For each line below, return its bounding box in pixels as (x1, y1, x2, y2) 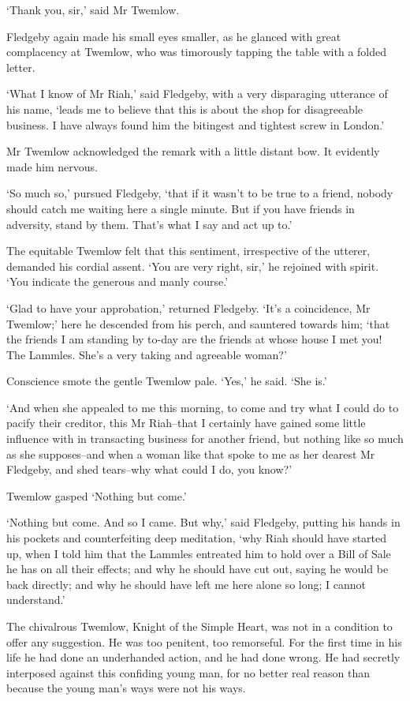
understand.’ (6, 591, 65, 608)
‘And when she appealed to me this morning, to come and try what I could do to (6, 399, 399, 415)
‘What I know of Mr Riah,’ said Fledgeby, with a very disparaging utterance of (6, 85, 388, 102)
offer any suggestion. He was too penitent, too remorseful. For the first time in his (6, 633, 402, 650)
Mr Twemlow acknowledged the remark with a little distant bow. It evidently (6, 143, 380, 159)
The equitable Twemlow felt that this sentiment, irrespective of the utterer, (6, 242, 371, 259)
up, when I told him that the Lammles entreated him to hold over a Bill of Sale (6, 545, 391, 561)
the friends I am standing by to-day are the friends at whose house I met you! (6, 331, 382, 347)
